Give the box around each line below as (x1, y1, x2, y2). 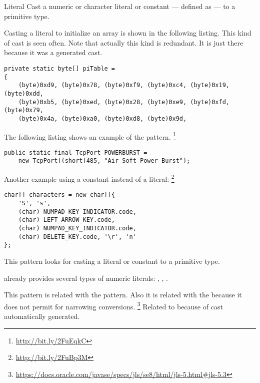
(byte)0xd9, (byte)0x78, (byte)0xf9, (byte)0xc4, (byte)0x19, (18, 82, 230, 89)
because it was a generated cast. (4, 47, 102, 58)
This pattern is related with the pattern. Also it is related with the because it (4, 289, 242, 300)
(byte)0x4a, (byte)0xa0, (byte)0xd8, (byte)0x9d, (18, 115, 187, 122)
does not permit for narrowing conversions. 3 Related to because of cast (4, 299, 223, 311)
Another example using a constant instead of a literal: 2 (4, 172, 174, 184)
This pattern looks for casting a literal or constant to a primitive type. (4, 255, 220, 266)
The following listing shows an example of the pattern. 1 (4, 130, 176, 142)
